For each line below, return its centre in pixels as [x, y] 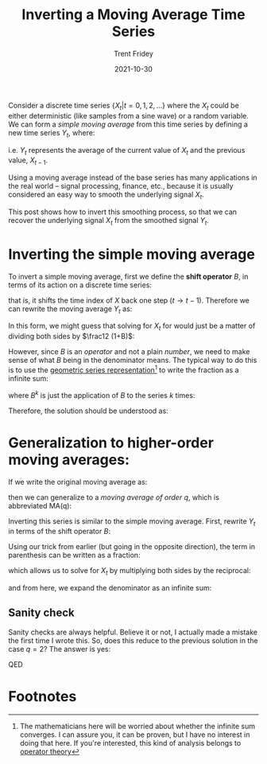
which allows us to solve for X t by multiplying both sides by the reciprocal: [130, 572]
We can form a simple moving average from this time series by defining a [128, 124]
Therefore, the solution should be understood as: [88, 411]
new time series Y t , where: [52, 133]
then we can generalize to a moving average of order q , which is [114, 497]
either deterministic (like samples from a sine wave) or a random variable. [128, 115]
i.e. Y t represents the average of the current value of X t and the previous [127, 151]
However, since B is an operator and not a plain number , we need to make [129, 352]
